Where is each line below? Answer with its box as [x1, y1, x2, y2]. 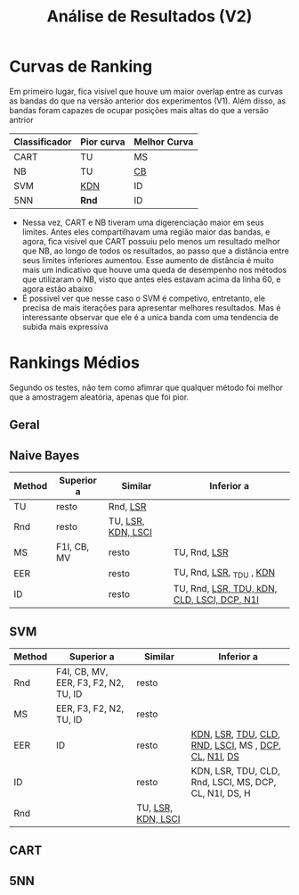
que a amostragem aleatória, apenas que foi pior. [9, 391, 190, 402]
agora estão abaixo [21, 283, 93, 294]
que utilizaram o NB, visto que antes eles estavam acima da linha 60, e [21, 274, 282, 285]
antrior [9, 114, 34, 125]
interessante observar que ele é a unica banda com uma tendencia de [21, 311, 279, 322]
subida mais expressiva [21, 321, 109, 332]
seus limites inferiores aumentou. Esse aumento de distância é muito [21, 254, 274, 265]
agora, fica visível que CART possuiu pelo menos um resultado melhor [21, 236, 280, 246]
